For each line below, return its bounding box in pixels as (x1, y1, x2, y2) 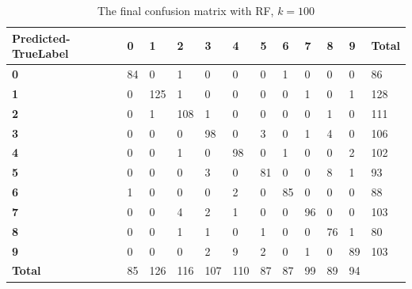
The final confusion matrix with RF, (97, 2, 274, 18)
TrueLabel (12, 45, 69, 62)
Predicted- (12, 29, 71, 46)
